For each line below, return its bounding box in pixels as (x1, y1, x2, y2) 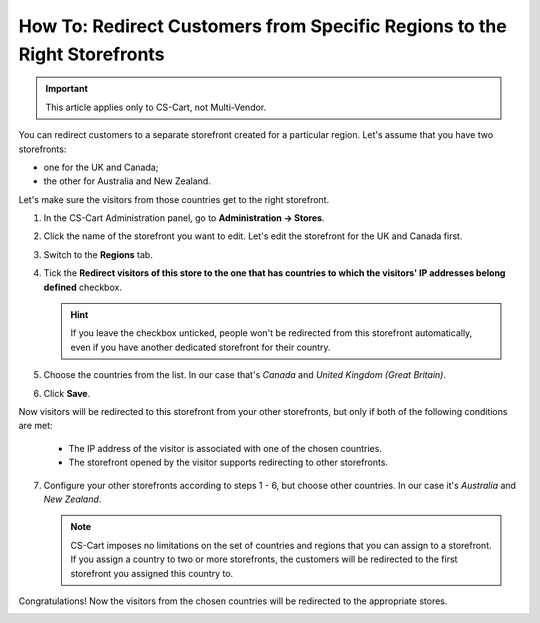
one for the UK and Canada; (43, 161, 159, 173)
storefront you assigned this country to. (70, 567, 234, 579)
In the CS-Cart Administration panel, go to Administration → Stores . (43, 212, 325, 224)
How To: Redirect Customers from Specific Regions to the (18, 15, 507, 37)
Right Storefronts (18, 43, 165, 65)
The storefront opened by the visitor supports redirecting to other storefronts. (68, 456, 389, 469)
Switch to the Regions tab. (43, 248, 154, 260)
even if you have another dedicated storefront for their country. (70, 341, 331, 353)
